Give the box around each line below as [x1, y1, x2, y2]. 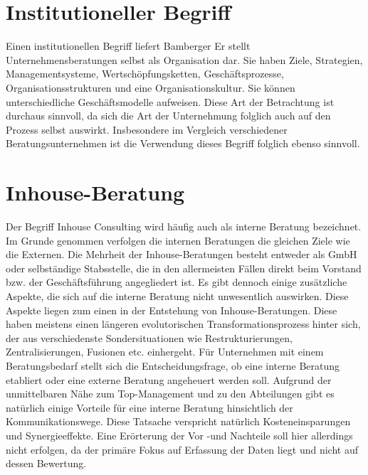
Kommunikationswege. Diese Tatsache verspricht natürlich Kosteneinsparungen [6, 414, 351, 429]
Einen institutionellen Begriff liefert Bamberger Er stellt [6, 38, 251, 53]
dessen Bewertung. [6, 456, 87, 471]
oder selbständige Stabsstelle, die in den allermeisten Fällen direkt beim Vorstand [6, 260, 362, 275]
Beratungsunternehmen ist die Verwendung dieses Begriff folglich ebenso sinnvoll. [6, 136, 360, 151]
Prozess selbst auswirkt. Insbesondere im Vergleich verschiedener [6, 122, 288, 137]
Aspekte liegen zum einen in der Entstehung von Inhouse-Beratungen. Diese [6, 302, 337, 317]
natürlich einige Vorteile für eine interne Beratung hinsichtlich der [6, 400, 293, 415]
